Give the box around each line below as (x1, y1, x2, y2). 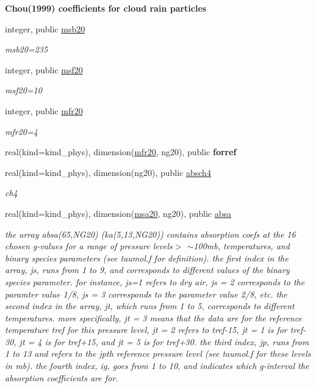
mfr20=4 (5, 125, 38, 137)
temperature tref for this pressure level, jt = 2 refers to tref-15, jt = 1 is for (5, 323, 287, 336)
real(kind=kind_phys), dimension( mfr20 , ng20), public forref (5, 145, 237, 158)
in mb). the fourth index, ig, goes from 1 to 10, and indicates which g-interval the (5, 359, 309, 372)
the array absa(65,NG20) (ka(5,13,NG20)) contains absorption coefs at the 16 (5, 227, 296, 240)
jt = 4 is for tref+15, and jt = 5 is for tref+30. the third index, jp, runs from (19, 335, 309, 348)
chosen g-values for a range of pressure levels (5, 240, 173, 252)
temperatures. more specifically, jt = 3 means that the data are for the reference (5, 311, 302, 324)
